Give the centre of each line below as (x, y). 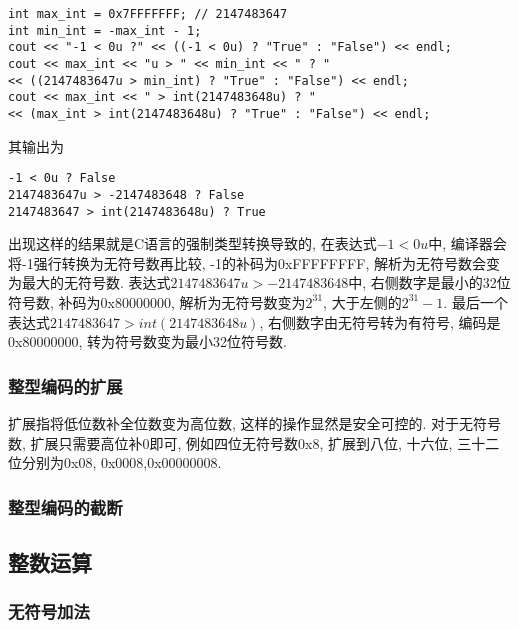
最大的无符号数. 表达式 (96, 282)
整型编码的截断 (65, 506)
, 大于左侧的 (362, 301)
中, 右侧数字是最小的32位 (429, 282)
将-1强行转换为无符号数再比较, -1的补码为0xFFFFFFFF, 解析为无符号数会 (247, 262)
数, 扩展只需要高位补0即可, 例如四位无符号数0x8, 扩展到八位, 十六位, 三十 (247, 442)
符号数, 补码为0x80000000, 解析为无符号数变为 (157, 301)
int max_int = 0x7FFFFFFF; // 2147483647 (148, 14)
